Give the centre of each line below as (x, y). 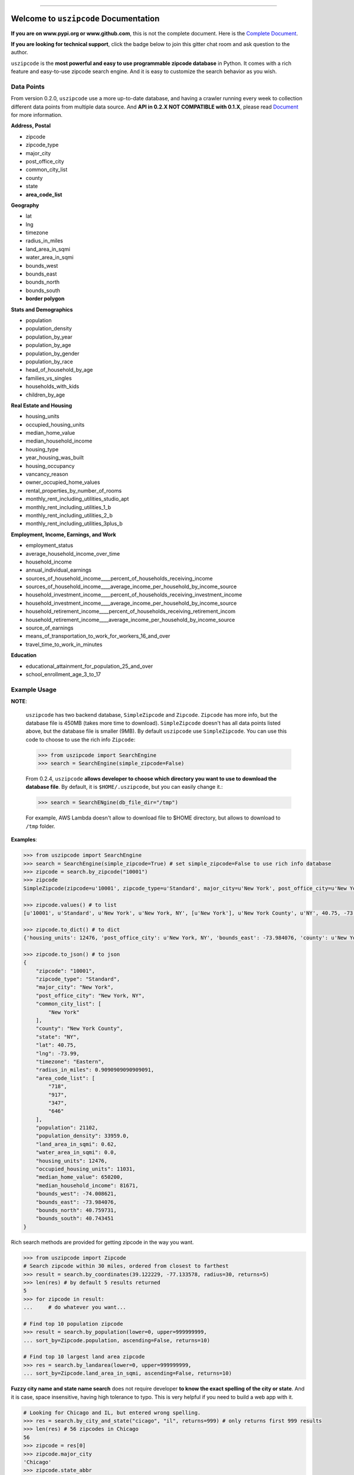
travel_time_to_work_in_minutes (64, 644)
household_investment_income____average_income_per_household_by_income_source (131, 603)
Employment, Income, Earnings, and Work (63, 535)
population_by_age (48, 345)
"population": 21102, (67, 1128)
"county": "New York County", (79, 1029)
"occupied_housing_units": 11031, (86, 1169)
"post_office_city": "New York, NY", (90, 995)
